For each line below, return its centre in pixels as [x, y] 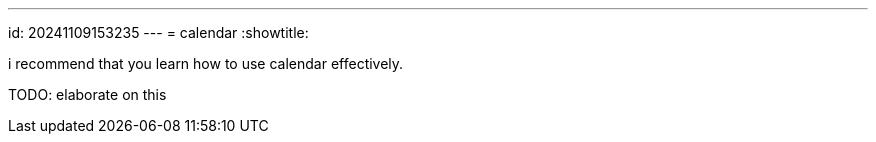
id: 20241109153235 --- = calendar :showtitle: [158, 32]
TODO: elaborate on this [87, 94]
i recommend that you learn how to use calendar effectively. [206, 63]
